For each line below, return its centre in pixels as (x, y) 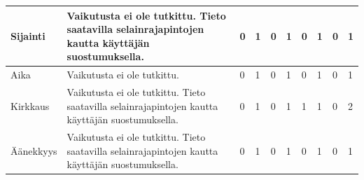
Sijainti (28, 35)
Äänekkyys (34, 150)
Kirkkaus (30, 105)
